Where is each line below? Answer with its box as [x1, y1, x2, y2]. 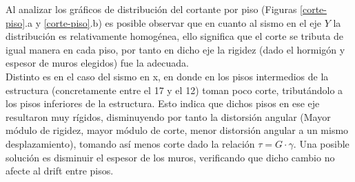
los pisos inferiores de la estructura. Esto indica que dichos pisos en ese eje [6, 96, 320, 111]
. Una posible [293, 136, 349, 150]
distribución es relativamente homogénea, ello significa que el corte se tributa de [6, 29, 344, 43]
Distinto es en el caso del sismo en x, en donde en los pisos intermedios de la [6, 69, 329, 83]
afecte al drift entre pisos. [6, 163, 114, 178]
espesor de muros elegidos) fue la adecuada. [6, 56, 189, 70]
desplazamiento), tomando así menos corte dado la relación [6, 136, 255, 150]
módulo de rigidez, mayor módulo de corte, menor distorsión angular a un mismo [6, 123, 349, 137]
